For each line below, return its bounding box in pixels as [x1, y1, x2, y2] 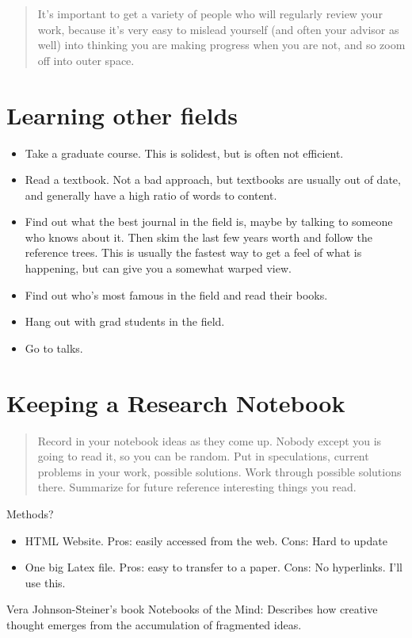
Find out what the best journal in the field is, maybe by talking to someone [25, 213, 393, 230]
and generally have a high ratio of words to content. [25, 186, 277, 203]
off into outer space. [37, 52, 135, 68]
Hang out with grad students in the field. [25, 313, 225, 330]
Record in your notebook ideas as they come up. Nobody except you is [37, 432, 382, 449]
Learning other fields [6, 98, 238, 131]
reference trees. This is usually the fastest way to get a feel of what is [25, 244, 362, 261]
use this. [25, 574, 66, 590]
